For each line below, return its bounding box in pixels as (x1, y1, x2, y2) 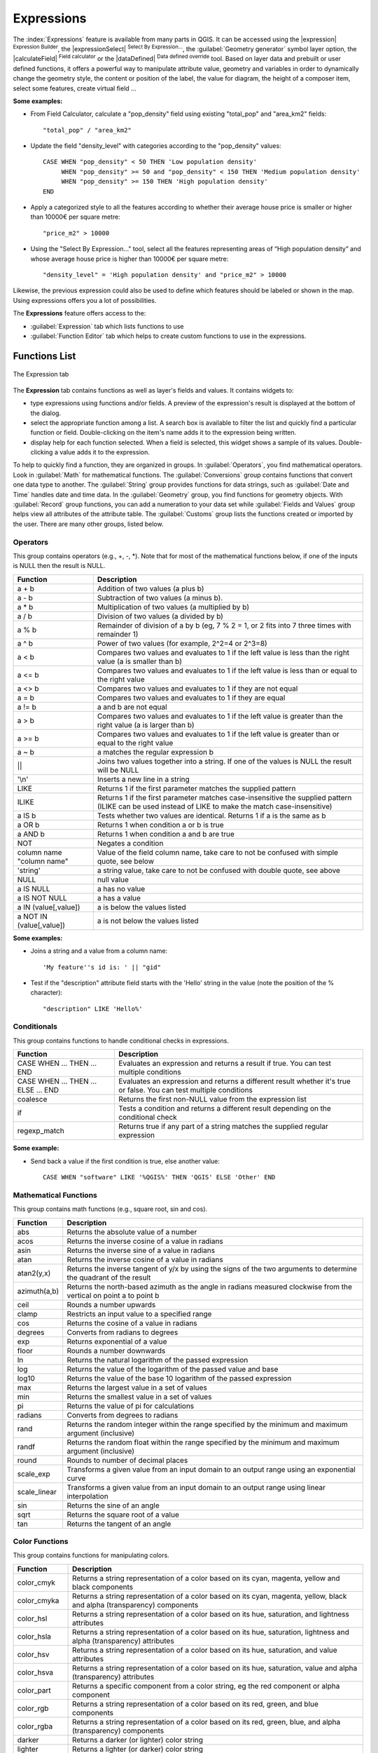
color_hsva (17, 1667, 54, 1677)
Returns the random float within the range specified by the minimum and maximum (66, 1437, 339, 1447)
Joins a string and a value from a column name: (30, 947, 168, 955)
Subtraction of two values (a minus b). (97, 593, 223, 602)
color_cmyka (17, 1595, 59, 1605)
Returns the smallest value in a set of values (66, 1392, 212, 1402)
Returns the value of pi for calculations (66, 1401, 195, 1411)
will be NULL (97, 765, 139, 775)
